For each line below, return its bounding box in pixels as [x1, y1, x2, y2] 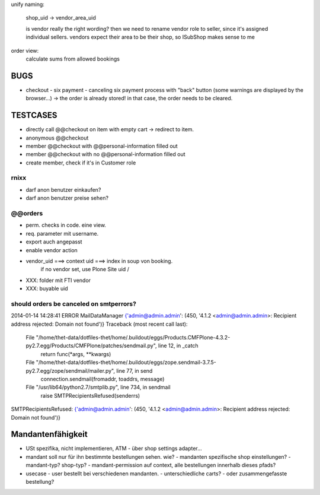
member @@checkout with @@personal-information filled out [25, 142, 178, 150]
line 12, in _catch [158, 342, 199, 350]
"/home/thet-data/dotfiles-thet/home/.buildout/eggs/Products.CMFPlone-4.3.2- [36, 334, 231, 341]
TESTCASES [11, 110, 57, 120]
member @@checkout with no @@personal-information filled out [25, 151, 186, 158]
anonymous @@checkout [25, 134, 89, 141]
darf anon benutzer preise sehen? [25, 195, 109, 202]
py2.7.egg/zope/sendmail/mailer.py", [25, 367, 116, 374]
